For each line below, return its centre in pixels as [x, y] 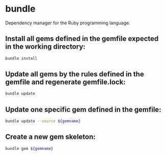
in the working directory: [45, 47]
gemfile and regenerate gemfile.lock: [65, 82]
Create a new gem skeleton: [50, 137]
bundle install [21, 58]
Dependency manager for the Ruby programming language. [68, 23]
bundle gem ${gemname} [29, 148]
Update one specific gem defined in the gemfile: [83, 109]
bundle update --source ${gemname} [43, 121]
